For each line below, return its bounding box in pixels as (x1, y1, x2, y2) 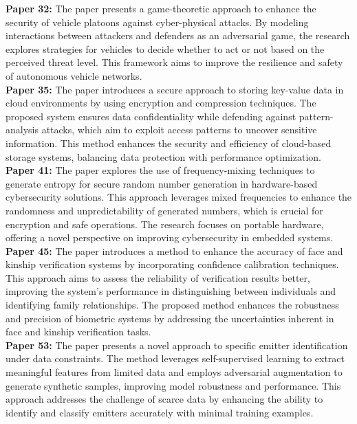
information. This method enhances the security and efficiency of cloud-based (6, 135, 332, 150)
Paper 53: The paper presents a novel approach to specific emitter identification (6, 337, 348, 352)
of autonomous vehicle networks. (6, 68, 142, 82)
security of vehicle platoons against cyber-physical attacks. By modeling (6, 14, 309, 29)
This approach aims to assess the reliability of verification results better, (6, 270, 310, 284)
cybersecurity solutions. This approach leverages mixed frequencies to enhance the (6, 190, 352, 204)
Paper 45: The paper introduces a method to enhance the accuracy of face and (6, 243, 343, 258)
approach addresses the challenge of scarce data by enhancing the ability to (6, 392, 323, 406)
